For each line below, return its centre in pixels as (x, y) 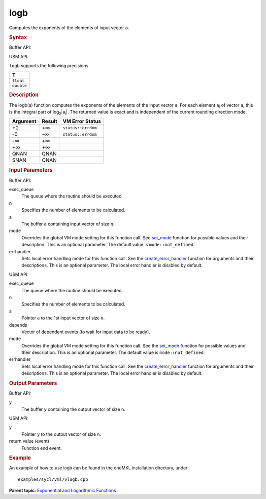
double (19, 86)
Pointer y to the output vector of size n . (61, 434)
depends (18, 325)
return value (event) (29, 441)
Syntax (18, 37)
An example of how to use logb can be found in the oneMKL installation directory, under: (99, 468)
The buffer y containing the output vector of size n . (73, 409)
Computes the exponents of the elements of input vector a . (69, 28)
